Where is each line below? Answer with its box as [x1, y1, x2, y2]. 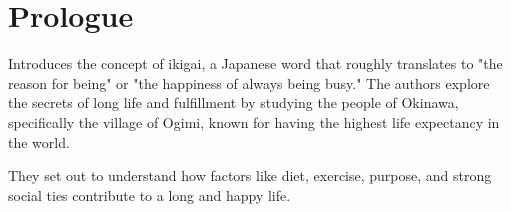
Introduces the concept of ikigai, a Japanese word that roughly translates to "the [8, 53, 503, 74]
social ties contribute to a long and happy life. [8, 184, 291, 205]
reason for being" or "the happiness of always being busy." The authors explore [8, 72, 490, 93]
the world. [8, 131, 70, 152]
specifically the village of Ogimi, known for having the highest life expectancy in [8, 111, 500, 132]
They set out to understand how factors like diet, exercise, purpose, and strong [8, 165, 492, 186]
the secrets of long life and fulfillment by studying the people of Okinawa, [8, 92, 459, 113]
